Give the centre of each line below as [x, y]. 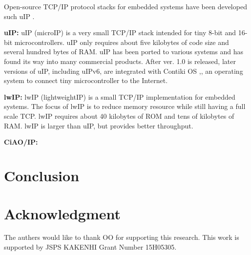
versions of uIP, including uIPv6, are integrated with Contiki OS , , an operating [124, 71]
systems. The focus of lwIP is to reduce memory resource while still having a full [125, 106]
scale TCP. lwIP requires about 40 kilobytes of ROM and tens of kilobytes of [119, 116]
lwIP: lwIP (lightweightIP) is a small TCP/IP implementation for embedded [120, 96]
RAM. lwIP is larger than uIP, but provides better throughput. [99, 125]
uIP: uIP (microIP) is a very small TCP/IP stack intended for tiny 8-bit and [120, 32]
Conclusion [42, 175]
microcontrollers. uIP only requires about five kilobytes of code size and [122, 42]
